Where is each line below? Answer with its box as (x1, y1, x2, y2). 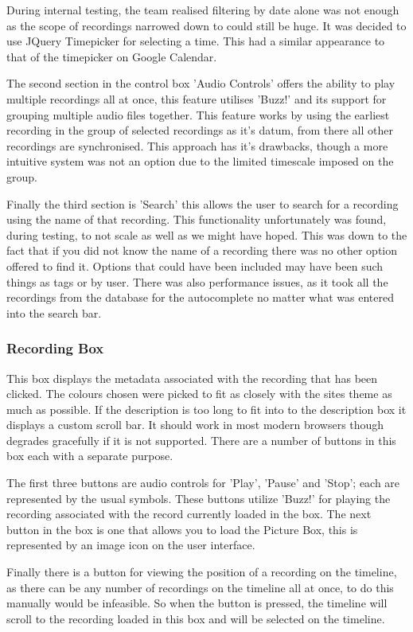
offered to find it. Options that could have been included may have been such (6, 257, 384, 274)
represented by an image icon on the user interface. (6, 536, 255, 553)
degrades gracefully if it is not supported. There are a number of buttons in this (6, 431, 396, 448)
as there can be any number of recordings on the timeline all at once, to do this (6, 579, 394, 595)
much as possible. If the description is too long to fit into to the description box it (6, 400, 407, 417)
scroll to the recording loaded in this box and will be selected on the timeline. (6, 610, 385, 626)
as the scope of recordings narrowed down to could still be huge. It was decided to (6, 17, 407, 33)
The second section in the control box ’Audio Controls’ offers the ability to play (6, 75, 395, 92)
